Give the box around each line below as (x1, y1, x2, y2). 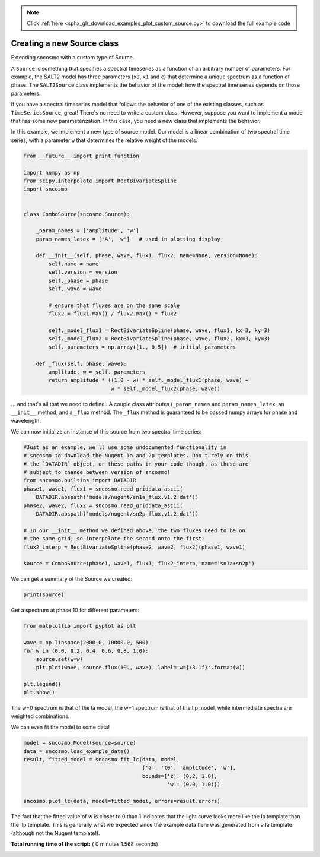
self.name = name (48, 260, 99, 267)
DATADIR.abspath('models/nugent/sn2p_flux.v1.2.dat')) (36, 511, 199, 517)
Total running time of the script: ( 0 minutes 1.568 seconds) (11, 840, 158, 847)
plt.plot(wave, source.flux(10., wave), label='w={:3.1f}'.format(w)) (36, 664, 246, 671)
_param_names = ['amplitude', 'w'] (36, 227, 139, 234)
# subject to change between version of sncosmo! (23, 469, 171, 476)
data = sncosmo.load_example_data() (23, 748, 130, 754)
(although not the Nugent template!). (11, 829, 100, 837)
